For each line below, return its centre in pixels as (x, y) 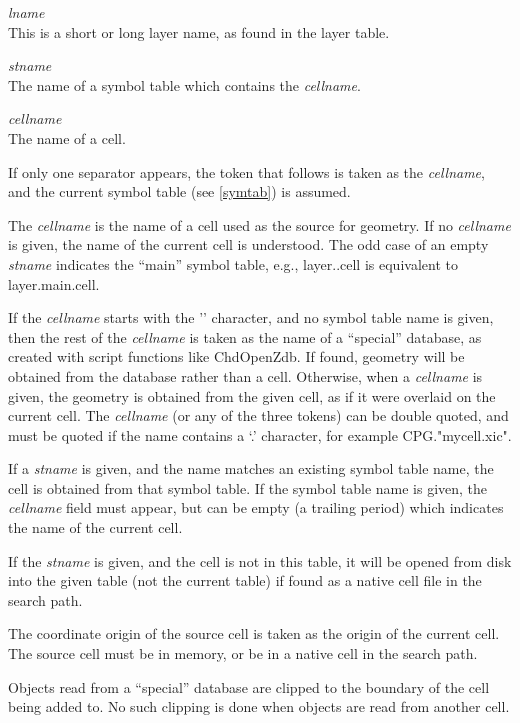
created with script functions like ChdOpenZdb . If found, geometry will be (236, 356)
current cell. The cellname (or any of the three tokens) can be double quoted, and (258, 415)
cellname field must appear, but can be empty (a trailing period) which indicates (256, 507)
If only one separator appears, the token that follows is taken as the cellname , (246, 171)
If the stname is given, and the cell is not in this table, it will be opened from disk (260, 560)
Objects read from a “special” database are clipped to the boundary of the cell (249, 686)
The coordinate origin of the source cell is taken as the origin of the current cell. (254, 633)
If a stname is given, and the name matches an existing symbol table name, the (251, 468)
